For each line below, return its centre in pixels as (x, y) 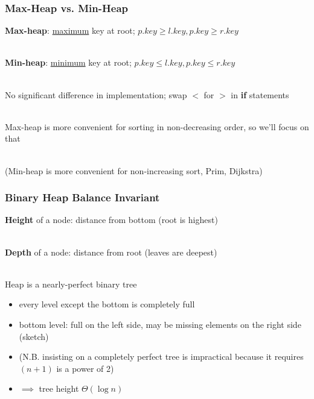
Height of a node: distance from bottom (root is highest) (111, 220)
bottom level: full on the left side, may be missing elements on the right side (160, 324)
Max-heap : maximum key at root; (70, 30)
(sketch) (34, 336)
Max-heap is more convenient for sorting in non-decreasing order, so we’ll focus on (157, 126)
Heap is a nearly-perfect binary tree (71, 284)
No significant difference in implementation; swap (96, 94)
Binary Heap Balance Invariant (82, 197)
